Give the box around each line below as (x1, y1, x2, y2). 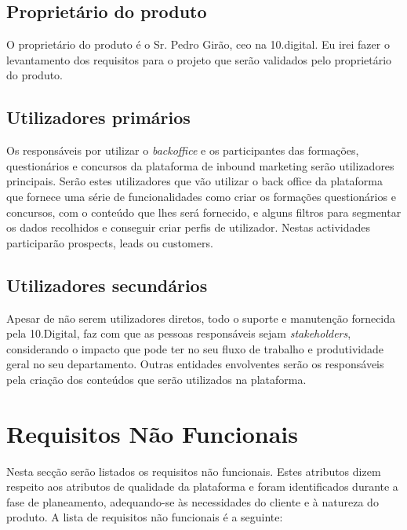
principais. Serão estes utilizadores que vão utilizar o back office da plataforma (6, 173, 383, 189)
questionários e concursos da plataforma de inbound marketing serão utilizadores (6, 157, 394, 174)
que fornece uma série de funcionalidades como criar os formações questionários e (6, 188, 396, 204)
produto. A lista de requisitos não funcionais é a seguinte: (6, 509, 283, 525)
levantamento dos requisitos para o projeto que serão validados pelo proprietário (6, 51, 392, 68)
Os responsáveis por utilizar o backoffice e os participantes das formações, (6, 142, 359, 159)
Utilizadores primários (6, 105, 191, 130)
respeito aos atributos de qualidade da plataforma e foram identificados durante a (6, 478, 398, 495)
